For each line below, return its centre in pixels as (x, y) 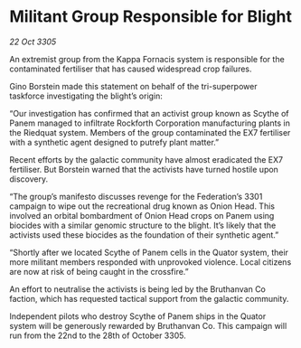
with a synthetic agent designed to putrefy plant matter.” (114, 142)
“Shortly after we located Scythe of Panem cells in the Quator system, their (149, 252)
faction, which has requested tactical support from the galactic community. (149, 298)
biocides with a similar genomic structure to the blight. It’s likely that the (143, 225)
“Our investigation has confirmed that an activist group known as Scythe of (149, 113)
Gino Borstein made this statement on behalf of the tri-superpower (133, 86)
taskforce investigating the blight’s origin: (86, 96)
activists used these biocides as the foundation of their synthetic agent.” (144, 235)
